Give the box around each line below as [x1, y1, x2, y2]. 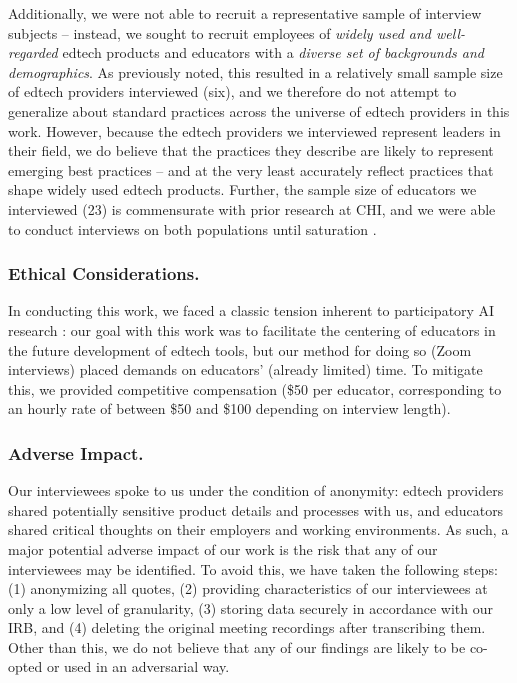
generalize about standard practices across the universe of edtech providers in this [8, 100, 510, 121]
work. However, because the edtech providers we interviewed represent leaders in [8, 120, 501, 141]
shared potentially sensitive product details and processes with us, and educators [8, 499, 504, 520]
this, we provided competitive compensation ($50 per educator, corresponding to [8, 378, 502, 399]
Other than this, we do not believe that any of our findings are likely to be [8, 636, 466, 657]
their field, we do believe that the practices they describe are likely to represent [8, 140, 494, 161]
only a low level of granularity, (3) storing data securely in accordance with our [8, 597, 493, 618]
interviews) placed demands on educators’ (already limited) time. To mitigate [8, 359, 483, 380]
